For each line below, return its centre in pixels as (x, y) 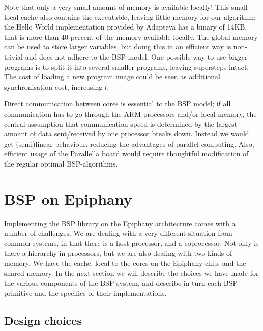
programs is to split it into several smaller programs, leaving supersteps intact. (127, 66)
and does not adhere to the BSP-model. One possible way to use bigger (136, 56)
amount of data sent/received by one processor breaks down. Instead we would (127, 134)
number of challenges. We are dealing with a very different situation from (118, 233)
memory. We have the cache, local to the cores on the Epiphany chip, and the (125, 263)
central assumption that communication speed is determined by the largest (121, 123)
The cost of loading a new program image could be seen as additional (112, 77)
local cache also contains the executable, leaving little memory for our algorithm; (130, 17)
